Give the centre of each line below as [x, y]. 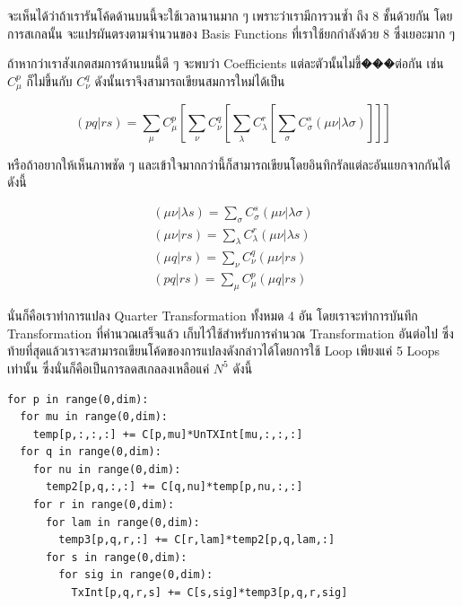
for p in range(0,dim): [78, 399]
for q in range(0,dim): [91, 452]
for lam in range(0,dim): [122, 522]
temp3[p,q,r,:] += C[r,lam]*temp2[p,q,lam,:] [197, 540]
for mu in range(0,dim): [94, 417]
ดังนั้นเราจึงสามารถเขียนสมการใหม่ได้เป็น [190, 80]
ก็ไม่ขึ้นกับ [49, 80]
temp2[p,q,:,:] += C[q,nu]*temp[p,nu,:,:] [174, 487]
